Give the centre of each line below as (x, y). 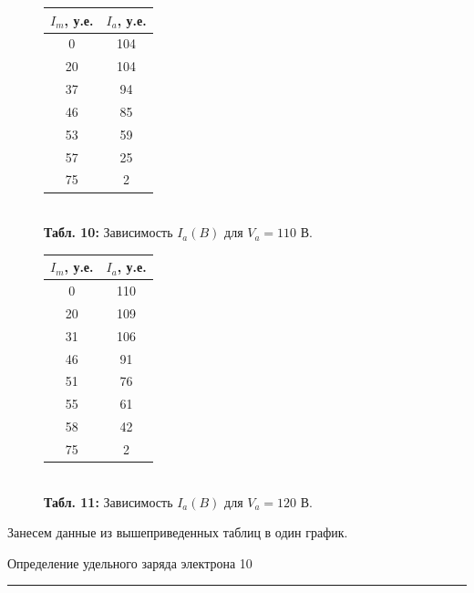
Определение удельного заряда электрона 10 (130, 562)
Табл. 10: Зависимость (108, 232)
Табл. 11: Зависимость (108, 501)
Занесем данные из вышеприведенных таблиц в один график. (178, 532)
